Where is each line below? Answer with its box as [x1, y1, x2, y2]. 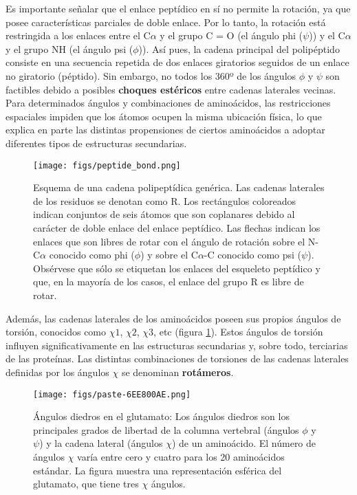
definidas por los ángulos [6, 364, 109, 379]
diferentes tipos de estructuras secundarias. [6, 135, 187, 150]
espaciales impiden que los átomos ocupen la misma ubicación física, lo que [6, 109, 322, 123]
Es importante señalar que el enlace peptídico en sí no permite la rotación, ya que [6, 1, 351, 15]
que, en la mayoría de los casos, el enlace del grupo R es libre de [33, 274, 304, 289]
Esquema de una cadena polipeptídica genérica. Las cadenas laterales [33, 180, 325, 195]
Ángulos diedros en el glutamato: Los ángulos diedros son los [33, 409, 290, 423]
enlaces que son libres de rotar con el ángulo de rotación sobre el [33, 234, 305, 248]
